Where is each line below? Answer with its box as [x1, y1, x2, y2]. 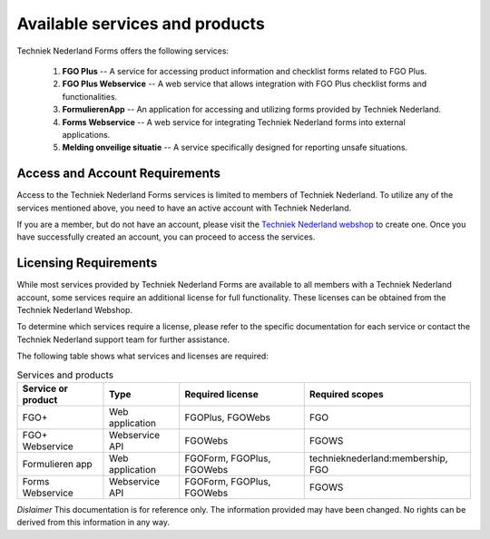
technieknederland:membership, [309, 452, 448, 465]
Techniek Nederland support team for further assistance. [16, 334, 230, 345]
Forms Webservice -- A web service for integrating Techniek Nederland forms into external [62, 116, 406, 127]
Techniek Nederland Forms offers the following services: [16, 45, 230, 56]
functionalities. [62, 91, 118, 102]
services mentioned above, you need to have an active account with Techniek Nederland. [16, 202, 352, 213]
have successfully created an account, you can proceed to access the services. [16, 231, 316, 242]
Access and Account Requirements [16, 166, 221, 181]
